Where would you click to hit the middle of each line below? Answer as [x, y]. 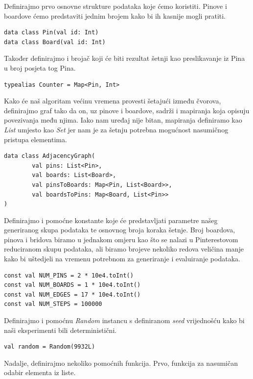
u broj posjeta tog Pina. [40, 67]
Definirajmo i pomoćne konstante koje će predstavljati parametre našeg [111, 220]
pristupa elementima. [35, 139]
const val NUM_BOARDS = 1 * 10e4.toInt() [72, 285]
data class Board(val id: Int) [55, 42]
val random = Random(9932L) [50, 347]
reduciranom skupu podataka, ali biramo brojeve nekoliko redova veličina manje [124, 249]
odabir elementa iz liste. [40, 372]
